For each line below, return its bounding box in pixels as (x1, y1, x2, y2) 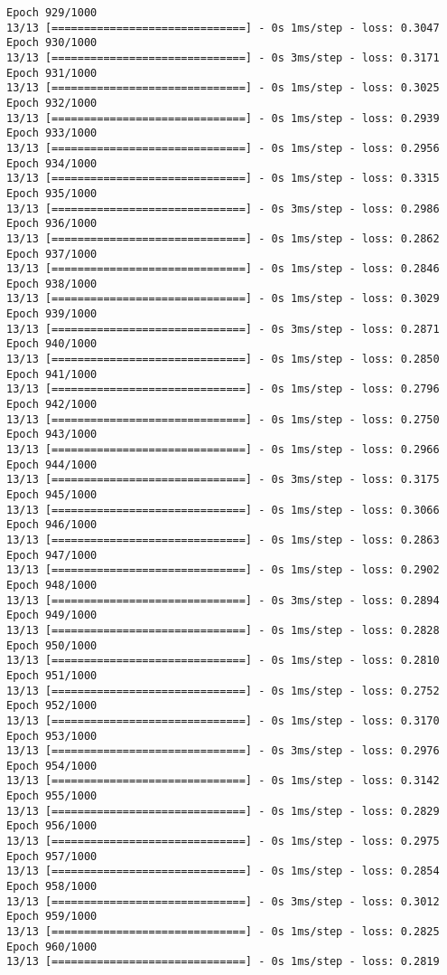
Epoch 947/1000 (6, 548, 98, 562)
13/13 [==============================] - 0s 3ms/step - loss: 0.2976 (6, 744, 440, 758)
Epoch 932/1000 (6, 96, 98, 109)
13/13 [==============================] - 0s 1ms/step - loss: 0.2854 (6, 865, 440, 878)
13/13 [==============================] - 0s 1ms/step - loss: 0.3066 (6, 503, 440, 516)
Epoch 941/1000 (6, 367, 98, 381)
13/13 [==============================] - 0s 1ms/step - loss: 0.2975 (6, 835, 440, 848)
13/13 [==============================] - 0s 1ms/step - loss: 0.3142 (6, 774, 440, 788)
